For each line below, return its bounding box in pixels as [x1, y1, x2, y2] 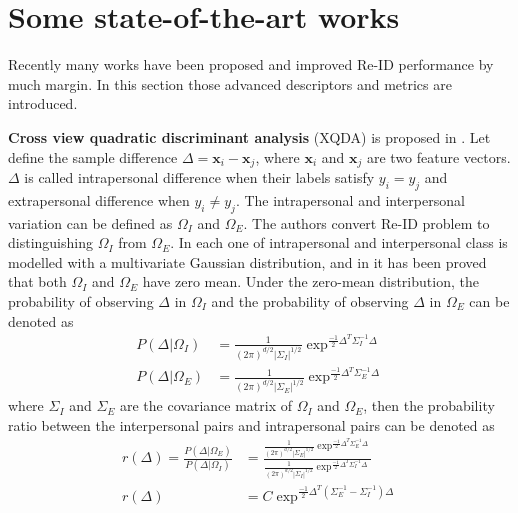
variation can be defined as [8, 212, 173, 233]
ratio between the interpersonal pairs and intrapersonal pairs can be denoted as [8, 414, 495, 435]
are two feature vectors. [366, 146, 511, 167]
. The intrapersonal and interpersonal [235, 189, 465, 210]
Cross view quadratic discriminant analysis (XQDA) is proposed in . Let [8, 126, 491, 147]
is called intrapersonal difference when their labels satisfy [24, 166, 375, 187]
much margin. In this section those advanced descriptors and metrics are [8, 73, 452, 94]
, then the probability [363, 395, 495, 416]
